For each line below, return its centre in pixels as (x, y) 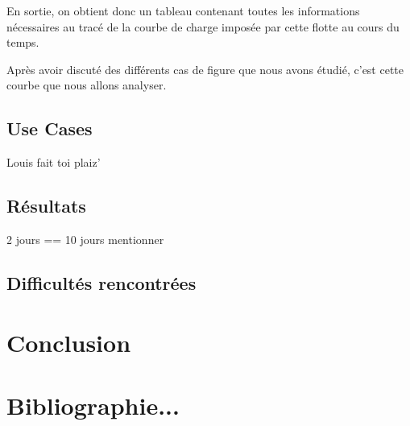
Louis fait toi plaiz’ (54, 162)
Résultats (46, 206)
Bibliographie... (93, 405)
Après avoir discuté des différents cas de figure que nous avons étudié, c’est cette (205, 69)
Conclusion (69, 342)
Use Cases (50, 128)
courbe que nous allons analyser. (87, 85)
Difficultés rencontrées (101, 282)
